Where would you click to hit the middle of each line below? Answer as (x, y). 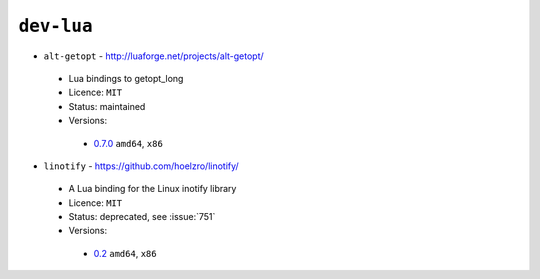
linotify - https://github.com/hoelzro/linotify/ (141, 166)
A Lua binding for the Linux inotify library (152, 189)
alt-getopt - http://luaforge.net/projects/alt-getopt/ (153, 56)
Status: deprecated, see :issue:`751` (142, 217)
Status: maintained (107, 106)
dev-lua (56, 26)
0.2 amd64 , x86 (125, 253)
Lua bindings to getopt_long (126, 78)
